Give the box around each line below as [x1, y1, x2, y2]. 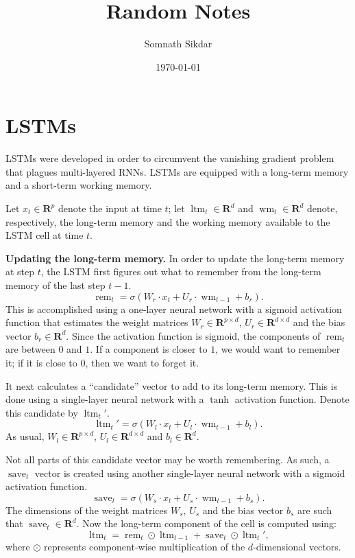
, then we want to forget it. [85, 355, 199, 369]
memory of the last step [5, 278, 106, 292]
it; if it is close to [5, 355, 77, 369]
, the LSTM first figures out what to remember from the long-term [40, 264, 321, 279]
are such [297, 502, 332, 517]
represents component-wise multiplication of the [44, 539, 245, 554]
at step [5, 264, 35, 279]
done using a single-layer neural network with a [5, 392, 204, 406]
